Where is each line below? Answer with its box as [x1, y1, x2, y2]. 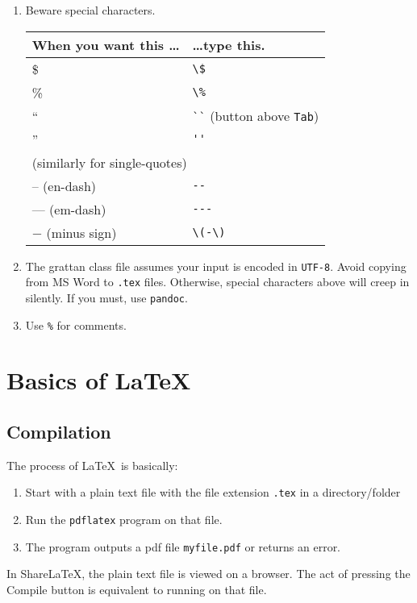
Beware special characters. [25, 2, 156, 18]
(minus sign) [46, 222, 117, 242]
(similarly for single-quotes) [31, 152, 187, 172]
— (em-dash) [31, 199, 106, 218]
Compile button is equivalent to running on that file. [6, 580, 267, 597]
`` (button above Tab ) [192, 106, 319, 125]
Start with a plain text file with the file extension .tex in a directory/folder [25, 484, 401, 501]
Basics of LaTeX [6, 364, 191, 397]
